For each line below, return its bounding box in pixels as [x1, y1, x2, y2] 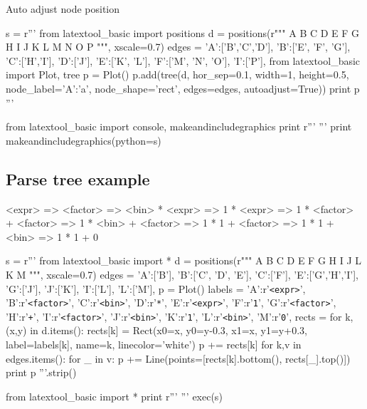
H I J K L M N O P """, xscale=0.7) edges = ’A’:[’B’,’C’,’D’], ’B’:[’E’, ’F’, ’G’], [6, 39, 351, 54]
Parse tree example [6, 167, 150, 190]
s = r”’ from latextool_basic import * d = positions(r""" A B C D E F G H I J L [6, 253, 362, 268]
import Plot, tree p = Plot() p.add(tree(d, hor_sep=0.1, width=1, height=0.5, [6, 67, 349, 82]
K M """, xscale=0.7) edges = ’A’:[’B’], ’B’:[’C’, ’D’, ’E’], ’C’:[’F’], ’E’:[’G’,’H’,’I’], [6, 266, 358, 281]
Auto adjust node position [6, 1, 120, 16]
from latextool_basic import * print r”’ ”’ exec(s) [6, 388, 223, 403]
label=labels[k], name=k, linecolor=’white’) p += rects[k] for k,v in [6, 337, 302, 352]
